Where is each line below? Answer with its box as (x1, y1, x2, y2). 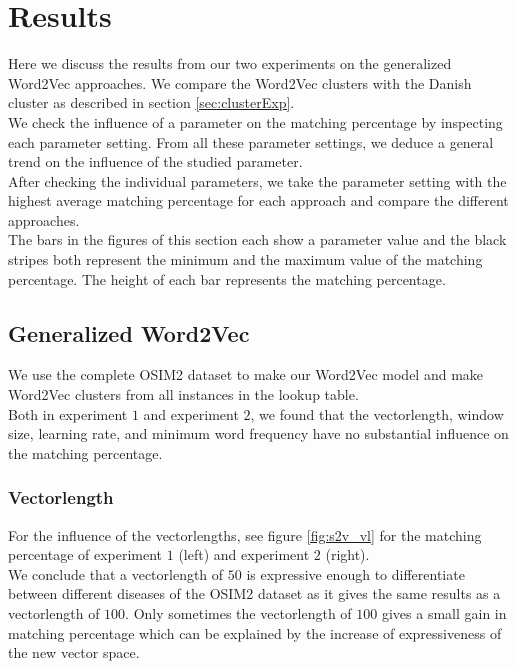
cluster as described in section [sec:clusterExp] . (8, 92, 295, 113)
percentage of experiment (8, 544, 163, 565)
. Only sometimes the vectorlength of (125, 603, 352, 624)
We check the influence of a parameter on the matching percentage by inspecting (8, 111, 503, 132)
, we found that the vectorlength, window (250, 403, 504, 424)
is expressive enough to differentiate (246, 563, 465, 584)
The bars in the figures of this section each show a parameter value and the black (8, 229, 507, 250)
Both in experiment (8, 403, 128, 424)
